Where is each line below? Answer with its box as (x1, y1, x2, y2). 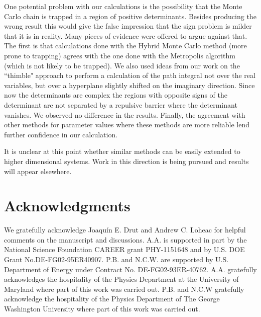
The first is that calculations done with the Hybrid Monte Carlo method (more (4, 40, 247, 51)
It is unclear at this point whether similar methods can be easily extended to (4, 146, 240, 156)
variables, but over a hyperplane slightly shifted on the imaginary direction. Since (4, 80, 255, 90)
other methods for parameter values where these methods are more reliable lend (4, 119, 250, 130)
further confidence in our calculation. (4, 129, 118, 139)
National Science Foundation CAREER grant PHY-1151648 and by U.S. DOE (4, 244, 245, 255)
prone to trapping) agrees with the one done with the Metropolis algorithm (4, 50, 235, 60)
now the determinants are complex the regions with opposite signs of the (4, 90, 227, 100)
